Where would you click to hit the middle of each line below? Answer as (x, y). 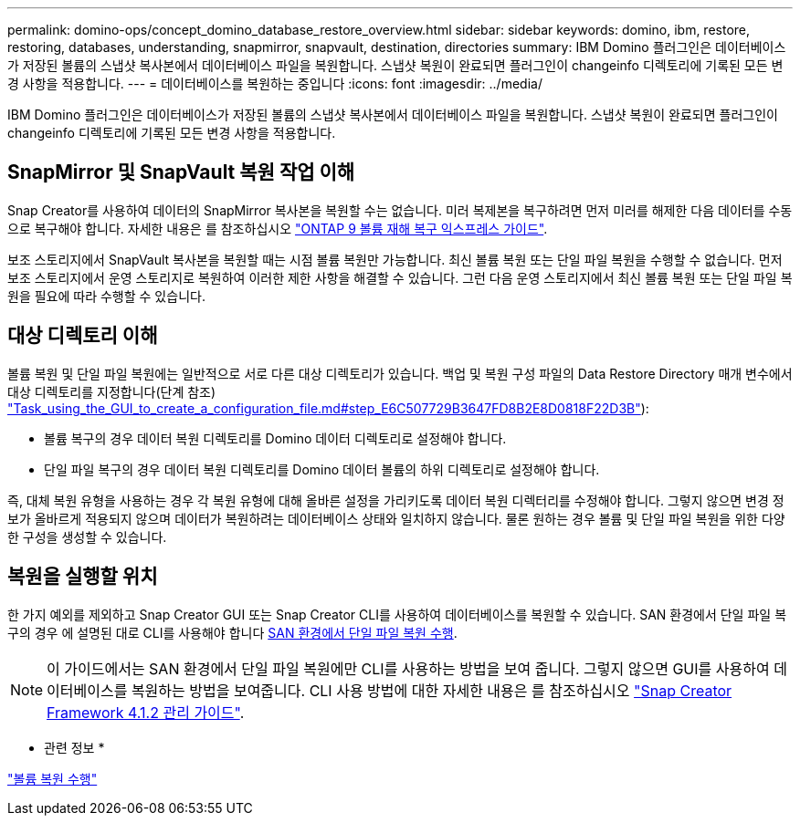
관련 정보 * (74, 747)
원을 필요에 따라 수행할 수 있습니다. (106, 296)
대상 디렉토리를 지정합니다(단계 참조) (112, 391)
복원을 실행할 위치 (83, 577)
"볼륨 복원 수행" (53, 778)
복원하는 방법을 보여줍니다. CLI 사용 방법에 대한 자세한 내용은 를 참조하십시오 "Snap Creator (432, 690)
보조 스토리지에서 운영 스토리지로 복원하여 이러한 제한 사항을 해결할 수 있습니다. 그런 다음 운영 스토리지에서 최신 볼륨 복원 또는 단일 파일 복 (400, 277)
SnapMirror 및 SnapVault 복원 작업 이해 (181, 172)
